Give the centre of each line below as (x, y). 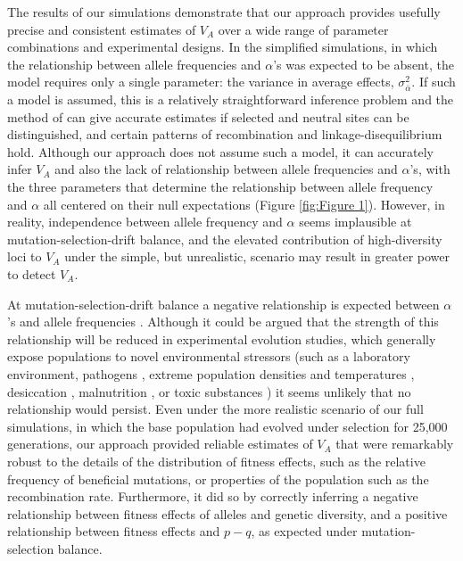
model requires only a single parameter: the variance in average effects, (201, 82)
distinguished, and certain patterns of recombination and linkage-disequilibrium (225, 134)
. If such (434, 82)
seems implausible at (356, 222)
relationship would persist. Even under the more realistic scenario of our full (215, 409)
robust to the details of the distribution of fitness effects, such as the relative (216, 461)
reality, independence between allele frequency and (145, 222)
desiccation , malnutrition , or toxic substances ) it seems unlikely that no (209, 391)
